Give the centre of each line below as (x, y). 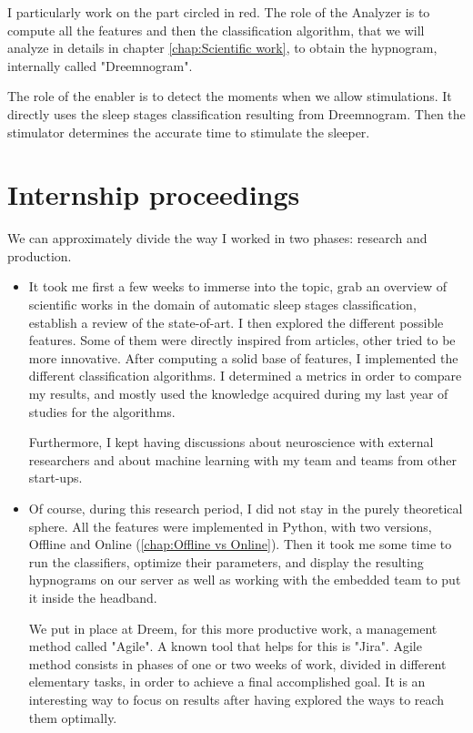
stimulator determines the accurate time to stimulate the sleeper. (189, 132)
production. (40, 255)
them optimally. (73, 717)
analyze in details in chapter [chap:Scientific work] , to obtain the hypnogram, (222, 48)
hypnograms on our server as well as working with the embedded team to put (245, 580)
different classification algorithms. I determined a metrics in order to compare (245, 376)
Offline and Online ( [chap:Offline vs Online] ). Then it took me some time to (240, 544)
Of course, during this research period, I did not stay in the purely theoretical (246, 508)
